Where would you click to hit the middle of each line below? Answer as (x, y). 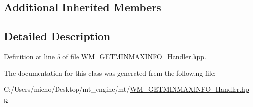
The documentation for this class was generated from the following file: (110, 73)
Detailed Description (57, 36)
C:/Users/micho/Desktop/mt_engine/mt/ (67, 89)
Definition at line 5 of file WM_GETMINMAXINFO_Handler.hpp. (105, 56)
